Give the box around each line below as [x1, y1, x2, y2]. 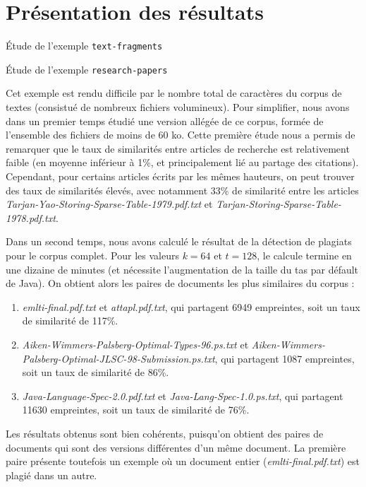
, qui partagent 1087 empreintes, [214, 351, 355, 365]
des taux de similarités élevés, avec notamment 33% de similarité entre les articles [6, 182, 359, 197]
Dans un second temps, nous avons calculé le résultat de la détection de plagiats [6, 234, 352, 249]
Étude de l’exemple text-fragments [6, 38, 163, 53]
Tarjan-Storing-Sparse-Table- [216, 196, 341, 211]
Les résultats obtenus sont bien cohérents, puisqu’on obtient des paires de [6, 426, 324, 440]
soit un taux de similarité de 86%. [22, 365, 169, 380]
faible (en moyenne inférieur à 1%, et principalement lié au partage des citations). [6, 155, 359, 170]
